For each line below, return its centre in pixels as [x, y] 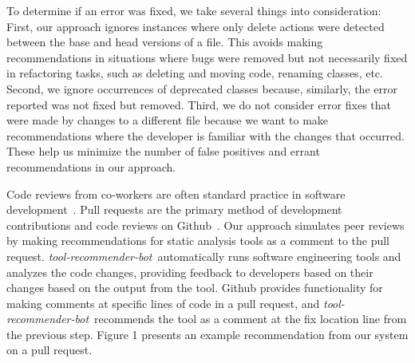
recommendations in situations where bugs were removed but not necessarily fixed [207, 57]
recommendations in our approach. [91, 166]
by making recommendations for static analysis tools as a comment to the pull [198, 241]
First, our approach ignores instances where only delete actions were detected [196, 26]
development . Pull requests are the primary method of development [174, 209]
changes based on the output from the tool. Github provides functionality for [195, 288]
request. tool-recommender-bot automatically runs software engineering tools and [204, 256]
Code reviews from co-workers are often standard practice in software [176, 193]
